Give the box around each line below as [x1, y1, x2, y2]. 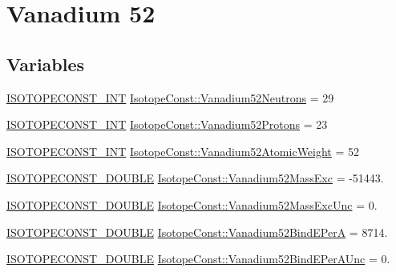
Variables [6, 51, 85, 76]
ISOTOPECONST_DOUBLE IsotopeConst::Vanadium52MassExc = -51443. [6, 170, 384, 186]
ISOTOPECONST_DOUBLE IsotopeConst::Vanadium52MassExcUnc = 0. [6, 196, 378, 213]
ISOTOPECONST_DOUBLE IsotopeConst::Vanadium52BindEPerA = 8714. [6, 223, 388, 240]
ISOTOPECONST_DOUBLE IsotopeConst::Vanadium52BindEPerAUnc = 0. [6, 250, 390, 267]
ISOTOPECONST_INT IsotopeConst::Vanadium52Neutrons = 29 [6, 89, 334, 106]
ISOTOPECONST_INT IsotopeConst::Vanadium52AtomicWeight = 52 [6, 142, 360, 159]
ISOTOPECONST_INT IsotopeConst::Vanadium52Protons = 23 [6, 116, 328, 133]
